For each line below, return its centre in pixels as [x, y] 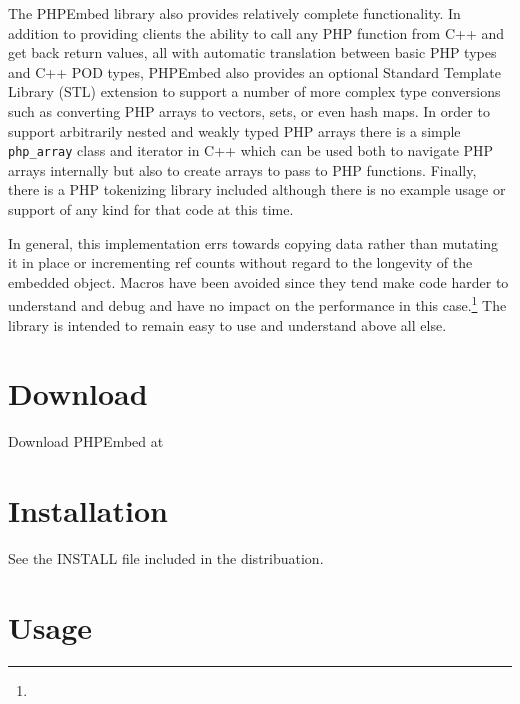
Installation [88, 510]
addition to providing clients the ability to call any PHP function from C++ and [256, 32]
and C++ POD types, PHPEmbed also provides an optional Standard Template [254, 71]
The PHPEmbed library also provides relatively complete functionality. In [234, 13]
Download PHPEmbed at [86, 441]
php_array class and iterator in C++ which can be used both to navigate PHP [251, 150]
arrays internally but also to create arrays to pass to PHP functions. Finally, [242, 169]
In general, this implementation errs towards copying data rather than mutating [253, 242]
